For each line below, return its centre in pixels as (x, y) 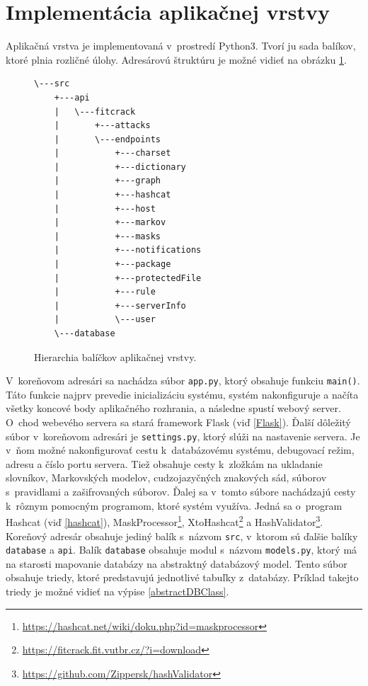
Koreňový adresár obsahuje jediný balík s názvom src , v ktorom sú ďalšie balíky (182, 536)
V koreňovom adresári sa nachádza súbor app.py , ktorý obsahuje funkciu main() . (183, 381)
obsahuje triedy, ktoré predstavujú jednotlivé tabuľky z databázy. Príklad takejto (182, 577)
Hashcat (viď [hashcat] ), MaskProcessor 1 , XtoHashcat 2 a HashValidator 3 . (165, 521)
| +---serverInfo (120, 305)
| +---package (113, 264)
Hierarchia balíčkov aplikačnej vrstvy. (115, 356)
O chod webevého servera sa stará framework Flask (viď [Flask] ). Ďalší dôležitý (178, 422)
